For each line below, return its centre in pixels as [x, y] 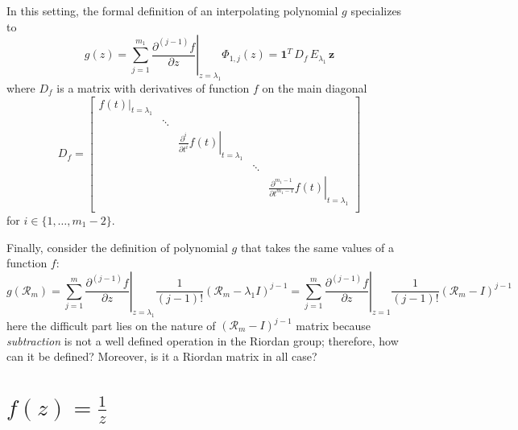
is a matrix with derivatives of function [153, 87]
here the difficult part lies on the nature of [111, 325]
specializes [376, 10]
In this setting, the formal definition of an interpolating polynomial [172, 10]
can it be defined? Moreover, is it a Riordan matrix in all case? [162, 356]
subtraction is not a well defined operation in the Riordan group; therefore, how [203, 340]
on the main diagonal [315, 87]
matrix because [333, 325]
